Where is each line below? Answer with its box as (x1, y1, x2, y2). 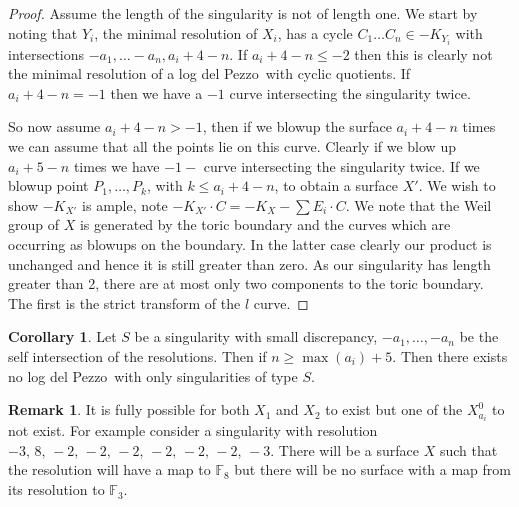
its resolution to (8, 479, 105, 500)
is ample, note (82, 194, 168, 215)
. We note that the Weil (345, 194, 492, 215)
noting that (8, 22, 78, 43)
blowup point (8, 175, 89, 196)
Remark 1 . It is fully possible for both (8, 399, 250, 420)
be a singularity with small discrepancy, (134, 326, 378, 347)
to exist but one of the (325, 399, 463, 420)
